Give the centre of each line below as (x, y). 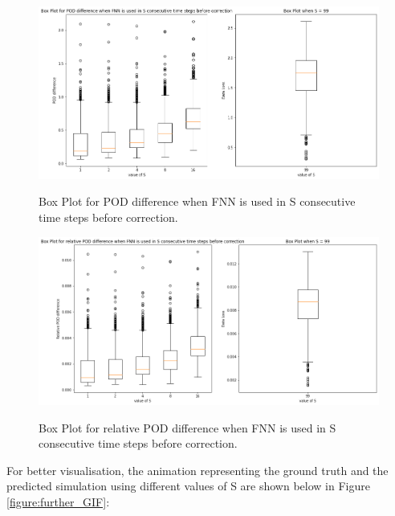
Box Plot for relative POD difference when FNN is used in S (187, 427)
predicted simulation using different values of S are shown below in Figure (188, 486)
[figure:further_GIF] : (58, 502)
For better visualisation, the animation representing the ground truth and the (197, 470)
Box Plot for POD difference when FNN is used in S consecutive (197, 201)
